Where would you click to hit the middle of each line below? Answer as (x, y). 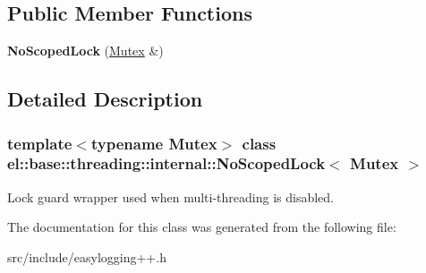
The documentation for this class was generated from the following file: (202, 227)
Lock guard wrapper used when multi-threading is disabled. (171, 196)
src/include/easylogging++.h (87, 256)
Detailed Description (105, 99)
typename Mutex (154, 143)
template (40, 143)
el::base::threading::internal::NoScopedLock (166, 163)
